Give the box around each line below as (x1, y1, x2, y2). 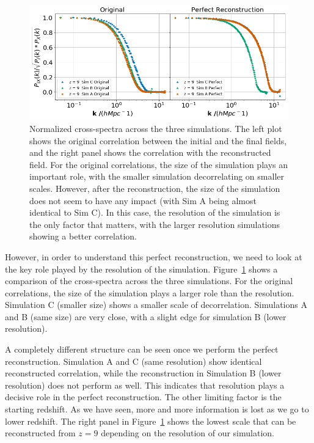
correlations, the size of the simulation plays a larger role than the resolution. (5, 286, 294, 299)
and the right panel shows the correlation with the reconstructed (29, 146, 271, 159)
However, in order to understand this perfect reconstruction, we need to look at (5, 250, 302, 263)
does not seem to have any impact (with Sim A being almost (29, 194, 257, 207)
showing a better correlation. (29, 230, 137, 243)
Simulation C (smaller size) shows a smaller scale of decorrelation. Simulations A (5, 298, 307, 311)
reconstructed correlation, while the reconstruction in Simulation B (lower (5, 367, 282, 379)
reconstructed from (5, 427, 76, 439)
